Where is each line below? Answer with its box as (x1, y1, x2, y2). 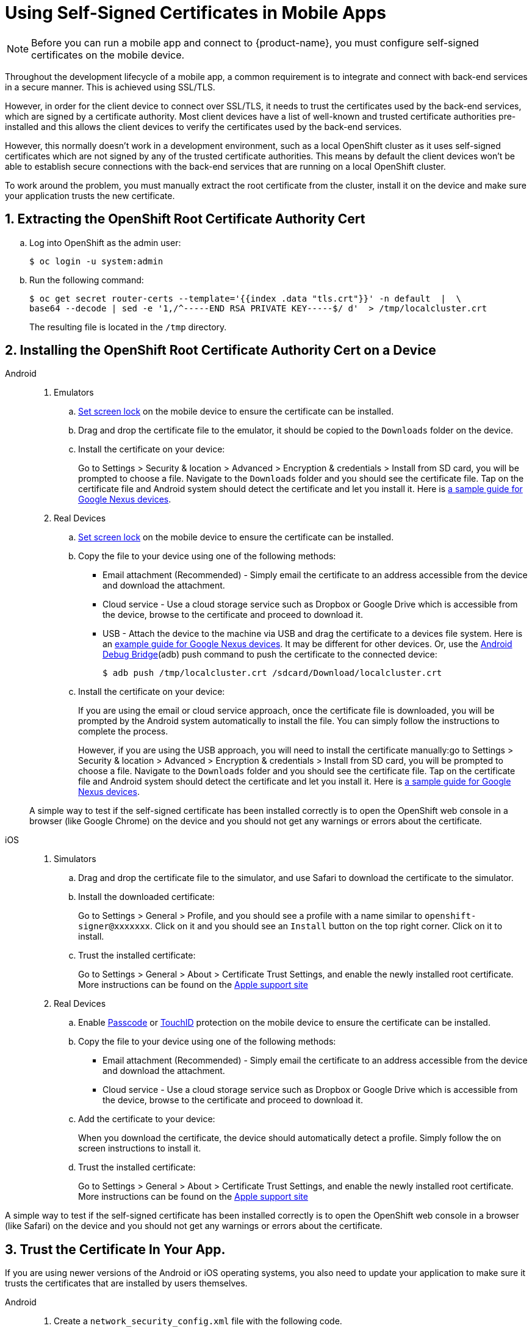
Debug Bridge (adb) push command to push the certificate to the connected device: (102, 649, 437, 660)
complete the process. (78, 726, 168, 737)
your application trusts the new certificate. (5, 190, 175, 201)
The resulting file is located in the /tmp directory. (29, 321, 227, 332)
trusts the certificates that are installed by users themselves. (5, 1278, 248, 1289)
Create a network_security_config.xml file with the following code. (54, 1316, 342, 1327)
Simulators (54, 854, 96, 865)
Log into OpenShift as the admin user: (29, 237, 181, 248)
